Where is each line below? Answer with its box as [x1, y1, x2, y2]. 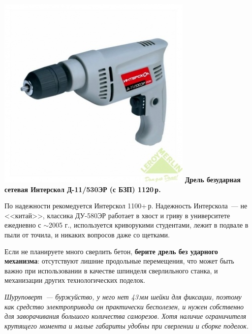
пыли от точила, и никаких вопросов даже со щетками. [4, 229, 170, 239]
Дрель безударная [185, 174, 241, 184]
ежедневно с [4, 220, 41, 230]
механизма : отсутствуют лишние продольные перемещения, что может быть [4, 256, 234, 266]
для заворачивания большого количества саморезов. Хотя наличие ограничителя [4, 311, 247, 321]
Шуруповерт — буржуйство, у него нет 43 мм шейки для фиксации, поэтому [4, 291, 242, 301]
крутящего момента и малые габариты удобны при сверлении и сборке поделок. [4, 320, 249, 331]
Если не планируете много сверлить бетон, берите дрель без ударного [4, 246, 218, 256]
